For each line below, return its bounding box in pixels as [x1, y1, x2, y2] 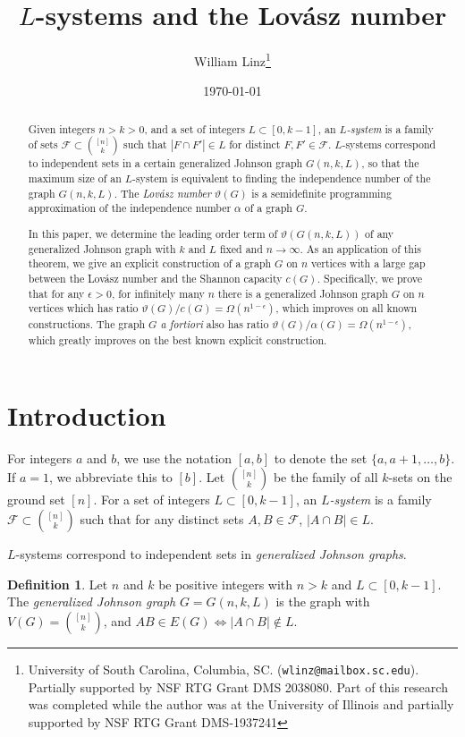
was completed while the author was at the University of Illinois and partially [28, 695, 454, 714]
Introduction [7, 396, 166, 433]
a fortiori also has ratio [160, 317, 269, 332]
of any [365, 225, 394, 241]
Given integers [28, 121, 96, 136]
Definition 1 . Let [7, 574, 108, 593]
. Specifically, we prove [317, 270, 423, 285]
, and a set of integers [144, 121, 245, 136]
